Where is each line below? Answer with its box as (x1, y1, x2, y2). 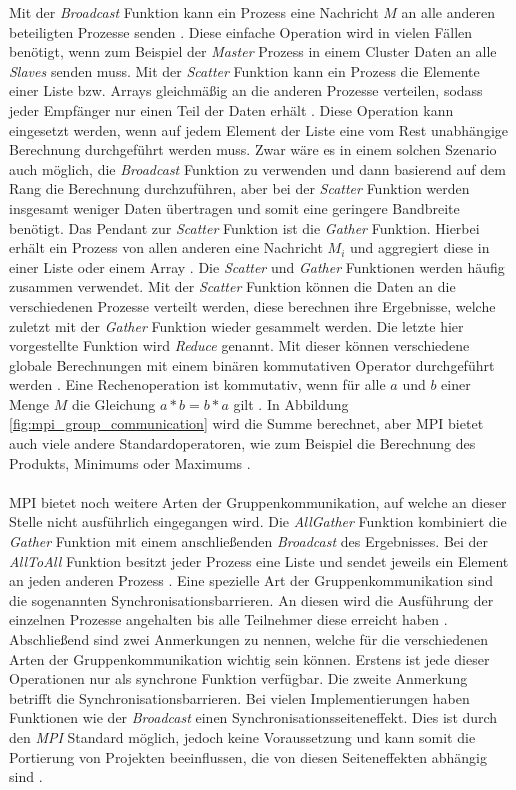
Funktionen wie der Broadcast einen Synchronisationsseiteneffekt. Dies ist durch (9, 707, 498, 728)
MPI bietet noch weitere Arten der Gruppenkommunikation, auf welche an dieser (9, 491, 507, 512)
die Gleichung (71, 393, 156, 414)
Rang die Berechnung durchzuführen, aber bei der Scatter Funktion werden (9, 178, 470, 199)
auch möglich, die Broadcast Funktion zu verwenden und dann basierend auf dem (9, 158, 506, 179)
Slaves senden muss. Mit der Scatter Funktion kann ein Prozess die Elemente (9, 60, 480, 81)
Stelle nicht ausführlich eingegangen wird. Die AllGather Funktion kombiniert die (9, 511, 507, 532)
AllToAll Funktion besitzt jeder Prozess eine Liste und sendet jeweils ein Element (9, 550, 509, 571)
